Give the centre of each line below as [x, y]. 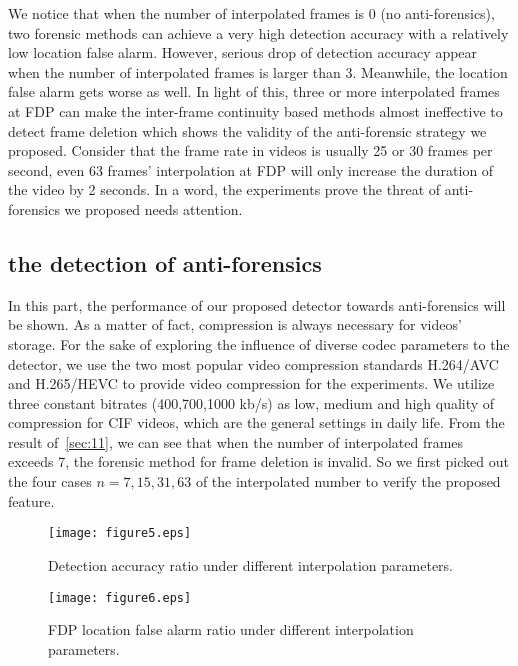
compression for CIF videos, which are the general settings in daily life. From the [256, 422]
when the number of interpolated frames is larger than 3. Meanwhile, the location [258, 71]
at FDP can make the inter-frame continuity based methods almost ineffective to [255, 110]
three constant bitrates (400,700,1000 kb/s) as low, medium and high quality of [251, 402]
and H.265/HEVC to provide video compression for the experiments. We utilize [251, 383]
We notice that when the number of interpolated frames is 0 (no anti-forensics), [251, 13]
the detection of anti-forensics [165, 262]
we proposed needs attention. [153, 208]
